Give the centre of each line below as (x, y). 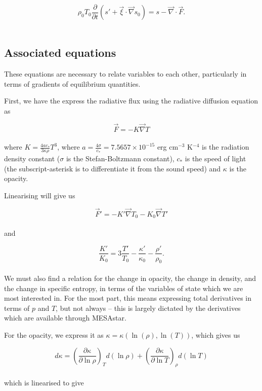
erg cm (168, 147)
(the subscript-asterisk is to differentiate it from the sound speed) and (113, 168)
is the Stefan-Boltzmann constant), (120, 158)
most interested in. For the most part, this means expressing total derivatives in (128, 298)
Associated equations (60, 52)
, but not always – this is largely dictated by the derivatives (148, 308)
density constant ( (32, 158)
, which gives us (216, 334)
